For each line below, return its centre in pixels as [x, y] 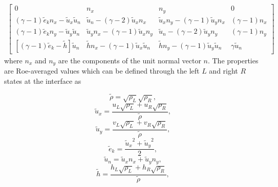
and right [223, 71]
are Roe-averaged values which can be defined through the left [102, 71]
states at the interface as [43, 81]
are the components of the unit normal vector [130, 60]
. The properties [233, 60]
